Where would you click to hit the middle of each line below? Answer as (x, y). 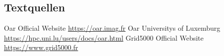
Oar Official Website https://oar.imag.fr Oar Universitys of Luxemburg (112, 28)
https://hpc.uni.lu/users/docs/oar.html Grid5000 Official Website (104, 37)
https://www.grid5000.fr (41, 47)
